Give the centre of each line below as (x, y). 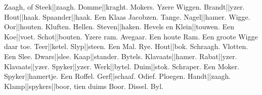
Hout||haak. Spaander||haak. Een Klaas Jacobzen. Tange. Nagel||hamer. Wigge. (127, 16)
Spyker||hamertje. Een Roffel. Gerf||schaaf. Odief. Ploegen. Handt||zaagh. (118, 76)
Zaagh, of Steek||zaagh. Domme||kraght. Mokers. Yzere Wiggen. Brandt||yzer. (124, 7)
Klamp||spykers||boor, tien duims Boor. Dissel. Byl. (84, 86)
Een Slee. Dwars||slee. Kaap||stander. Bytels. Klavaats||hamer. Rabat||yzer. (121, 56)
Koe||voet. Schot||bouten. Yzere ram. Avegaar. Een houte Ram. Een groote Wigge (131, 36)
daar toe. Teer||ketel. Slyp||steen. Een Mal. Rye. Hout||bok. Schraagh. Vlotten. (126, 46)
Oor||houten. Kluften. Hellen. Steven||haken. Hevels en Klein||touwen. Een (119, 27)
